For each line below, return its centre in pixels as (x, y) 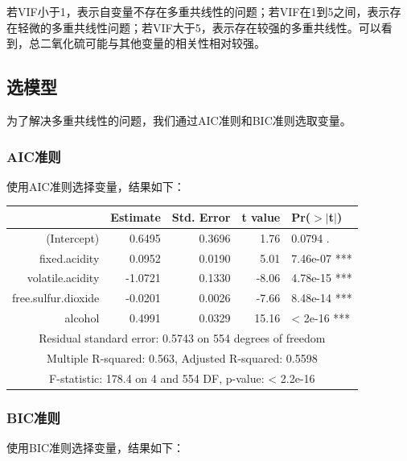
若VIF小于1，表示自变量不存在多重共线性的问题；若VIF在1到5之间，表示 (198, 11)
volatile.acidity (63, 278)
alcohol (82, 318)
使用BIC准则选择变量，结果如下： (96, 447)
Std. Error (201, 216)
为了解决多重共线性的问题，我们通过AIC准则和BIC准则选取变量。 (179, 120)
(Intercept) (73, 237)
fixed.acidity (70, 257)
